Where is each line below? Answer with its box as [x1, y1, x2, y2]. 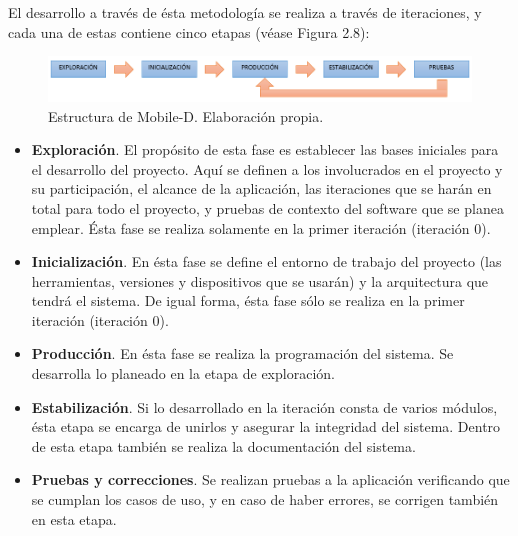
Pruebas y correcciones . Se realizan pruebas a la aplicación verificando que [31, 469, 510, 490]
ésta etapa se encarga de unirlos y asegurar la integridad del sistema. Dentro [31, 416, 501, 437]
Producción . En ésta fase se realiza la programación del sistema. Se [31, 343, 454, 364]
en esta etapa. [31, 508, 117, 529]
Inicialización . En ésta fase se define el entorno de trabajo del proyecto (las [31, 251, 502, 272]
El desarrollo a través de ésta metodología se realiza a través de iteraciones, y [8, 2, 482, 22]
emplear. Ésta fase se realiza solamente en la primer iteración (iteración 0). [31, 217, 491, 238]
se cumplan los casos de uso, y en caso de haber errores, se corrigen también [31, 489, 499, 510]
